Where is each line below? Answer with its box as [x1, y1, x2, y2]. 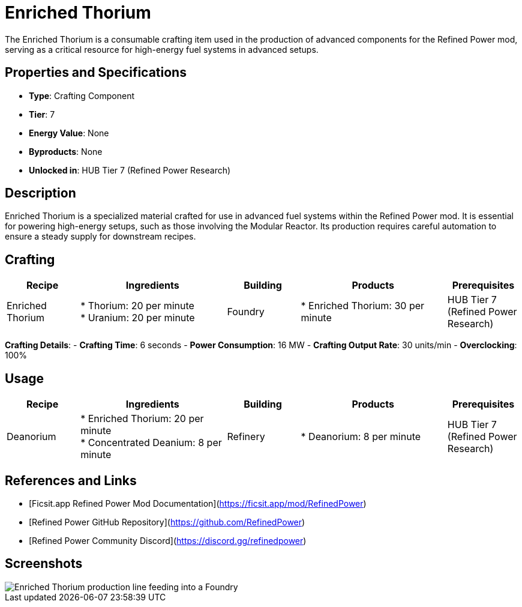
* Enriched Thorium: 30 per [301, 300, 425, 312]
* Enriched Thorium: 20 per [80, 412, 204, 425]
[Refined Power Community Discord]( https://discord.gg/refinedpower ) [29, 535, 307, 546]
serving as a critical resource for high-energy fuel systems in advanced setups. [5, 44, 319, 55]
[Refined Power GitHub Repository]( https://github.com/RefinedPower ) [29, 516, 305, 527]
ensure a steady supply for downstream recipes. [5, 231, 196, 242]
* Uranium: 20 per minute [80, 312, 195, 324]
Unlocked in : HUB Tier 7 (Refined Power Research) [29, 165, 231, 175]
